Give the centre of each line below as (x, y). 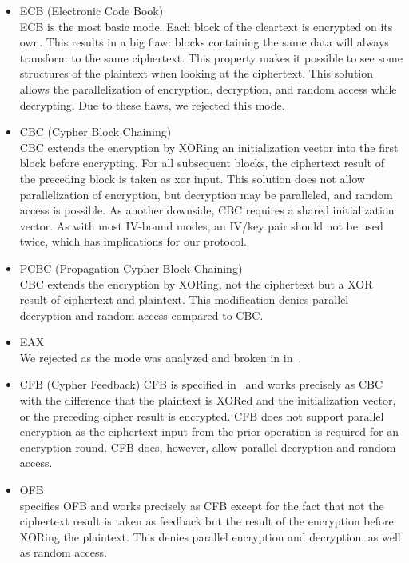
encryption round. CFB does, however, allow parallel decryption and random (208, 447)
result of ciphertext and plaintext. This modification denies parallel (184, 299)
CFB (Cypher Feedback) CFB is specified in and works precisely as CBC (201, 384)
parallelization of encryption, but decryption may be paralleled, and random (206, 194)
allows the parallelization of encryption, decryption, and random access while (208, 88)
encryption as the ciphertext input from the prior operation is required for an (209, 431)
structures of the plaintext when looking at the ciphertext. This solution (197, 73)
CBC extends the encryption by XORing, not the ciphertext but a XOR (196, 283)
